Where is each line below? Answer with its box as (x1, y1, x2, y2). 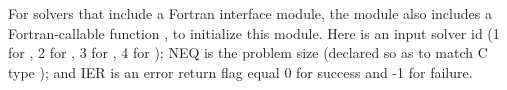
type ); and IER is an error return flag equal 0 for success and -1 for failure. (8, 61, 473, 82)
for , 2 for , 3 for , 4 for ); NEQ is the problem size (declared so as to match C (8, 42, 488, 63)
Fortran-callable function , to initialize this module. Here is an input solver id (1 (8, 22, 500, 43)
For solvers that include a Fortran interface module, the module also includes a (8, 3, 492, 23)
